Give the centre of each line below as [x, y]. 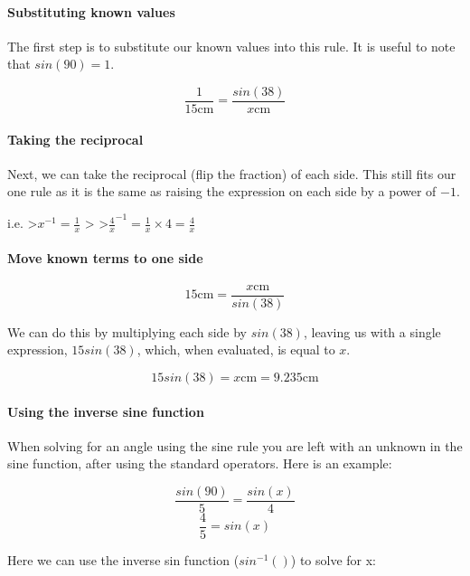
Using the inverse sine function [106, 411]
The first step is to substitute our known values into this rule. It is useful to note [231, 46]
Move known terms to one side [105, 258]
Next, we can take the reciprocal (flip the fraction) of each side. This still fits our [232, 173]
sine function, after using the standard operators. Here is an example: [200, 463]
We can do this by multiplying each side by [127, 331]
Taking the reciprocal [75, 139]
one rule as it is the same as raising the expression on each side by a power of [222, 191]
